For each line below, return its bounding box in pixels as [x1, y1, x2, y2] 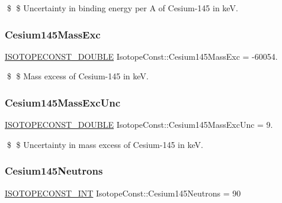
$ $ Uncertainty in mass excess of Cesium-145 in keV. [7, 138, 203, 150]
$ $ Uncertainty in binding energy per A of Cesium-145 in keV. [7, 2, 238, 14]
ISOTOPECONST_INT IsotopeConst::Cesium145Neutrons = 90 [5, 186, 241, 199]
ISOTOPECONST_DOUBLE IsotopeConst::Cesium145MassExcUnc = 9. [5, 118, 273, 131]
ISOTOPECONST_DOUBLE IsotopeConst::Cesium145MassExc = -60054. [5, 50, 278, 62]
